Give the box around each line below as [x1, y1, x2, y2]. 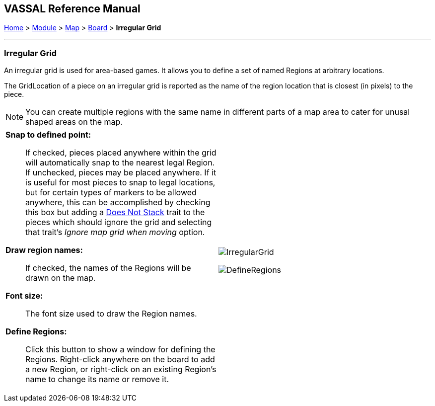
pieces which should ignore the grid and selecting [25, 217, 212, 228]
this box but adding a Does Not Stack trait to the [25, 207, 205, 218]
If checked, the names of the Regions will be [25, 263, 191, 273]
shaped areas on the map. [25, 117, 123, 127]
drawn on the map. [25, 273, 96, 283]
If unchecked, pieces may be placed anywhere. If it [25, 167, 217, 178]
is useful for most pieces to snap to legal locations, [25, 177, 216, 188]
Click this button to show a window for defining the [25, 344, 216, 355]
